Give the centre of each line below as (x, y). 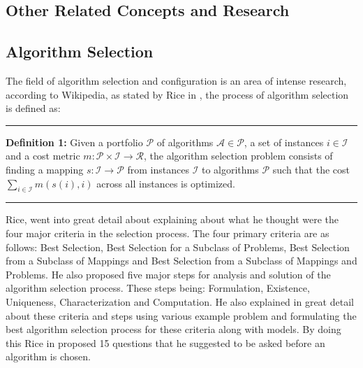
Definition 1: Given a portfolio (74, 142)
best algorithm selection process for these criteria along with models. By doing (173, 329)
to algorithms (230, 169)
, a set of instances (284, 142)
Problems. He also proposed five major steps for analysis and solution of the (168, 274)
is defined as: (33, 108)
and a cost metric (43, 156)
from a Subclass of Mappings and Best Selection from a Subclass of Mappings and (181, 261)
